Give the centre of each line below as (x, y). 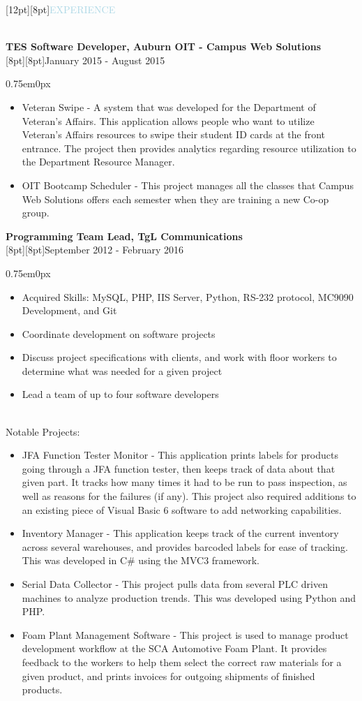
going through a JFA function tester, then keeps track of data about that (179, 468)
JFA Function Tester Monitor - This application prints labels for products (180, 455)
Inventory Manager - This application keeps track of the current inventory (180, 533)
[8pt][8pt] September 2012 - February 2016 (95, 250)
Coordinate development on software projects (119, 333)
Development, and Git (69, 310)
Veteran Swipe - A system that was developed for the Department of (169, 106)
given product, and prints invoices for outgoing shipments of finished (168, 676)
